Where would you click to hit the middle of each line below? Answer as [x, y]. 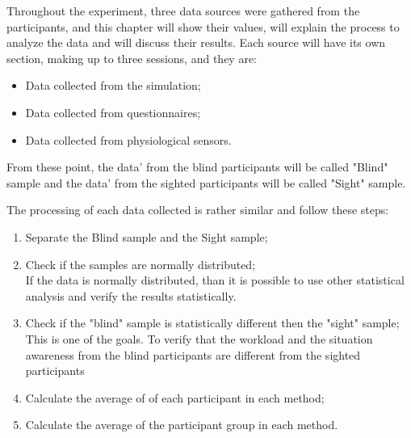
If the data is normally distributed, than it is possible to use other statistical [215, 280]
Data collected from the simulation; [113, 85]
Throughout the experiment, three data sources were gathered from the [183, 11]
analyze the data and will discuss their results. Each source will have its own [196, 42]
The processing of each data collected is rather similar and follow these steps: [198, 210]
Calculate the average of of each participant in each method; [175, 397]
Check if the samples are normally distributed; [140, 264]
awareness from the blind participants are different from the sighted [193, 354]
